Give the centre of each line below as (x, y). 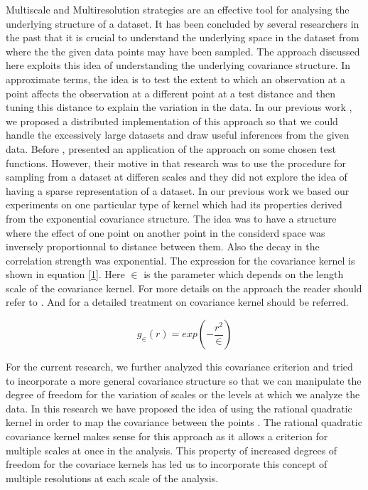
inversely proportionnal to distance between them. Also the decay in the (163, 246)
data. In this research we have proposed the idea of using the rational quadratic (179, 408)
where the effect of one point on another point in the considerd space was (166, 232)
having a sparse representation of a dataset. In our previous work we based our (178, 190)
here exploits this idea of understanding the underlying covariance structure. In (178, 65)
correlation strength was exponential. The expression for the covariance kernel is (180, 260)
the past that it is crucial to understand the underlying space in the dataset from (183, 37)
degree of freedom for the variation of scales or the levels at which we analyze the (183, 394)
